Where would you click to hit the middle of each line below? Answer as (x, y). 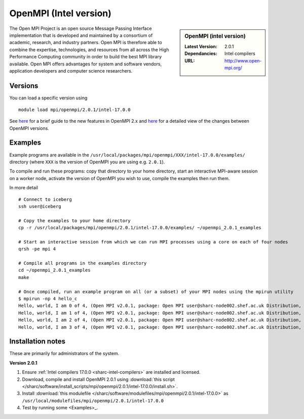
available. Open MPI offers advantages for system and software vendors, (86, 64)
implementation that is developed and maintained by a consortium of (81, 35)
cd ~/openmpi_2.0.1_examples (54, 270)
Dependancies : (201, 54)
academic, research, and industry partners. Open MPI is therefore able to (86, 43)
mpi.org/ (234, 67)
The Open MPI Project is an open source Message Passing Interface (81, 28)
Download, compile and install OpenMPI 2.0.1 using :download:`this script (98, 379)
